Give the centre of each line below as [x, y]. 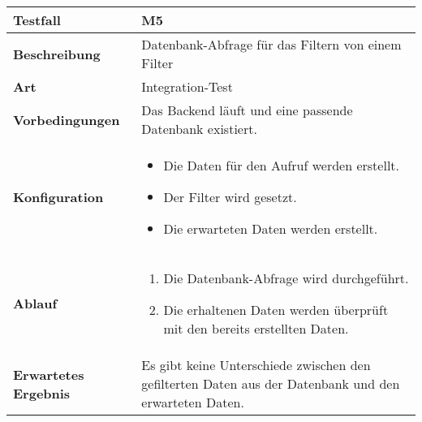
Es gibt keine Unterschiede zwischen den [256, 365]
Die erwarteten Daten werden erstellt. [271, 228]
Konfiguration [58, 197]
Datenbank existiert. [199, 129]
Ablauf [35, 303]
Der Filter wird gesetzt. [230, 197]
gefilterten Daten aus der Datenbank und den [271, 383]
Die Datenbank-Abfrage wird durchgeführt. [286, 278]
